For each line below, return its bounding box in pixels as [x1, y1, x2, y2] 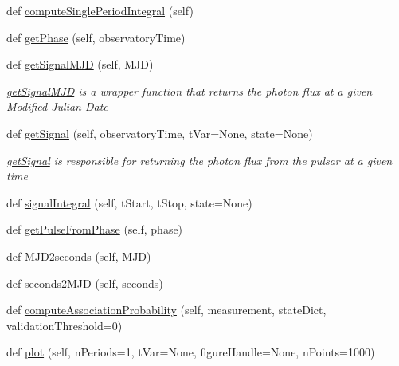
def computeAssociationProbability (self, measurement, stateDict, [6, 301, 327, 318]
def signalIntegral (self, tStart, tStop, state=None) [6, 194, 252, 211]
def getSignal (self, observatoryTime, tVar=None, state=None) [6, 124, 313, 141]
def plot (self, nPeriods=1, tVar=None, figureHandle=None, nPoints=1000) [6, 344, 375, 360]
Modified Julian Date [6, 98, 108, 115]
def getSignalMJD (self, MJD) [6, 56, 154, 73]
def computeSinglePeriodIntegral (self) [6, 2, 194, 18]
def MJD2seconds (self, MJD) [6, 247, 151, 264]
